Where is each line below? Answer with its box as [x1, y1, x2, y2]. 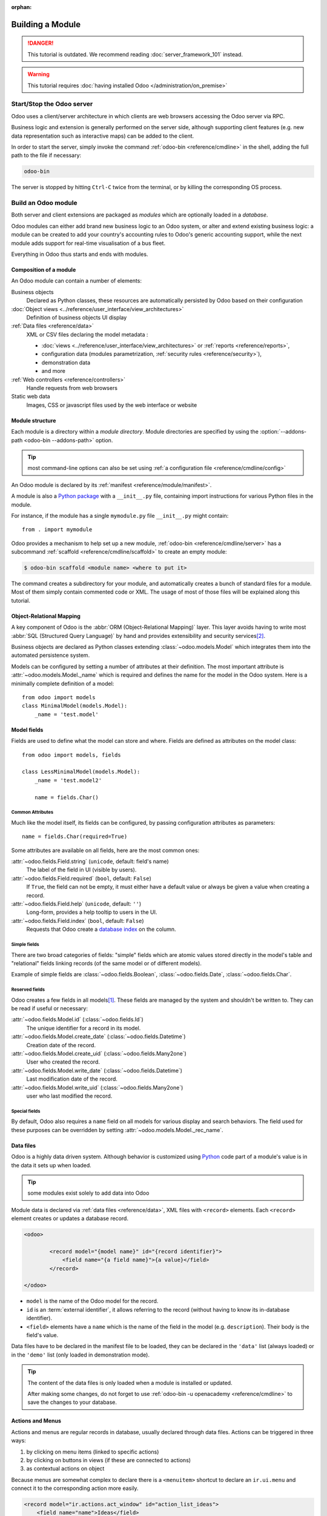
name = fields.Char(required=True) [22, 833, 128, 840]
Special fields [11, 1108, 41, 1114]
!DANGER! [27, 39, 54, 47]
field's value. [26, 1331, 59, 1338]
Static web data [11, 393, 51, 400]
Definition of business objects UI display [26, 314, 127, 321]
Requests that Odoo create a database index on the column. [26, 925, 176, 933]
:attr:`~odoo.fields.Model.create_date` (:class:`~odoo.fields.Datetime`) [11, 1033, 186, 1040]
